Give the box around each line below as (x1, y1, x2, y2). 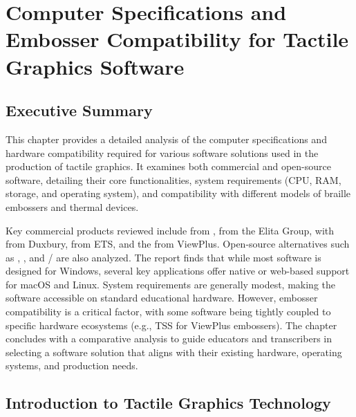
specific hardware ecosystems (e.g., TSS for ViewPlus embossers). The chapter (6, 317, 337, 332)
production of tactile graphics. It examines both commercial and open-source (6, 159, 331, 174)
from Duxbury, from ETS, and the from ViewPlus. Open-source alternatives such (6, 237, 350, 251)
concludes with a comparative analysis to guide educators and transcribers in (6, 331, 332, 346)
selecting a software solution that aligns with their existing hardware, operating (6, 344, 342, 359)
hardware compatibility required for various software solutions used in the (6, 145, 319, 160)
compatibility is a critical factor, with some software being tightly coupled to (6, 304, 331, 319)
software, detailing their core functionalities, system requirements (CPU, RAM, (6, 172, 341, 187)
